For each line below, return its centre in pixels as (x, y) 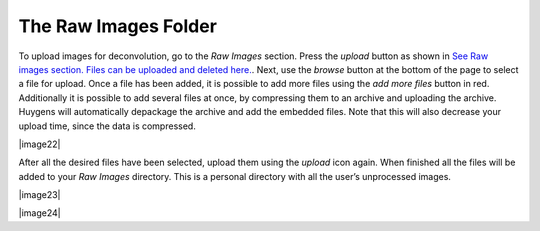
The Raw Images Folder (117, 26)
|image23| (39, 195)
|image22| (39, 144)
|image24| (39, 213)
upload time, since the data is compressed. (107, 126)
